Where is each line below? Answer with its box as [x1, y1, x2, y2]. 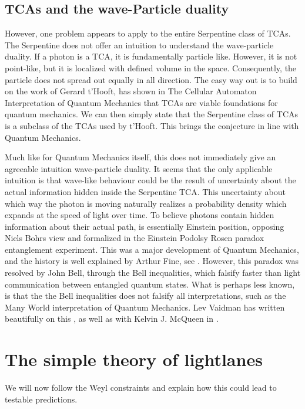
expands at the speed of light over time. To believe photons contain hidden [5, 209, 274, 221]
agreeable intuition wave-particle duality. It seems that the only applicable [5, 162, 273, 174]
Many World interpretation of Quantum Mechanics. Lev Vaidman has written [5, 301, 285, 313]
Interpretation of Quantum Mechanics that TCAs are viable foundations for [5, 96, 278, 108]
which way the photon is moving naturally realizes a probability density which [5, 197, 287, 209]
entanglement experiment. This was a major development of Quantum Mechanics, [5, 243, 299, 255]
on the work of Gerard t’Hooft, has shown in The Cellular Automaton [5, 85, 257, 97]
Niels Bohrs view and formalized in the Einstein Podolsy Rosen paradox [5, 232, 264, 244]
